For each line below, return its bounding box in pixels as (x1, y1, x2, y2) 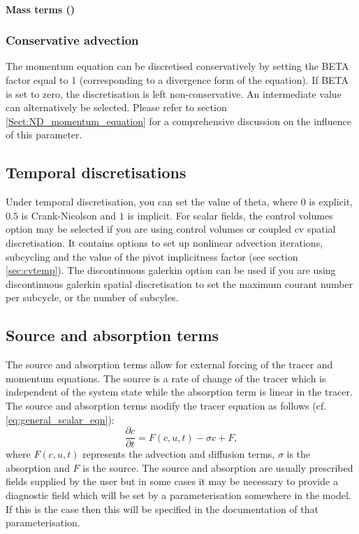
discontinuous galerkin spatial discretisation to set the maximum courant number (6, 276, 353, 291)
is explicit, (309, 194, 353, 209)
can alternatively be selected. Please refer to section (6, 100, 227, 115)
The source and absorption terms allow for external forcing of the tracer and (6, 357, 333, 372)
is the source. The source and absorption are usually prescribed (82, 460, 353, 475)
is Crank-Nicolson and (21, 208, 117, 222)
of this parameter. (6, 127, 82, 142)
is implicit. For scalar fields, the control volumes (127, 208, 333, 222)
